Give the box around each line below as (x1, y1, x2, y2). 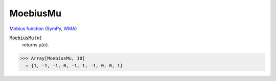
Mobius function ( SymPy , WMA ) (9, 25, 77, 32)
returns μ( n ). (22, 42, 50, 48)
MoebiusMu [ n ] (9, 35, 42, 41)
